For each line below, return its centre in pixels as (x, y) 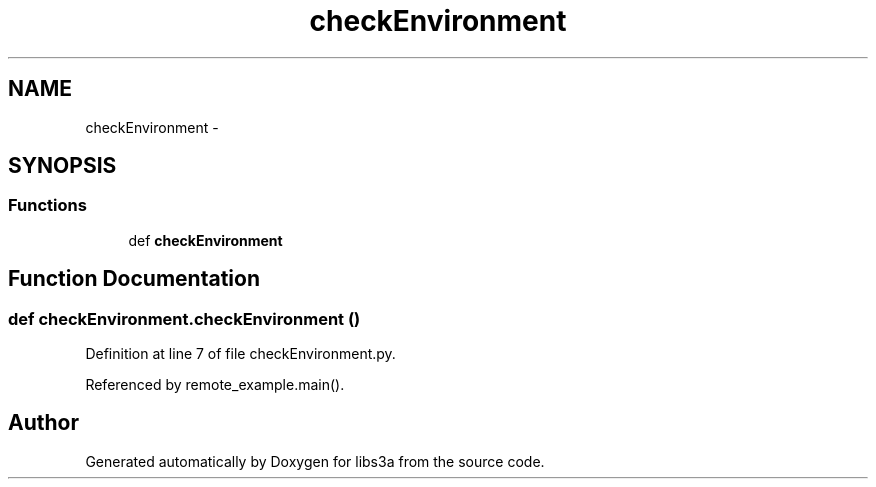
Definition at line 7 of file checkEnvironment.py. (240, 354)
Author (43, 423)
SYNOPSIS (62, 166)
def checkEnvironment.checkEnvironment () (184, 318)
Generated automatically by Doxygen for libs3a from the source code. (315, 461)
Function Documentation (134, 279)
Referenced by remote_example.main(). (215, 385)
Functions (47, 205)
